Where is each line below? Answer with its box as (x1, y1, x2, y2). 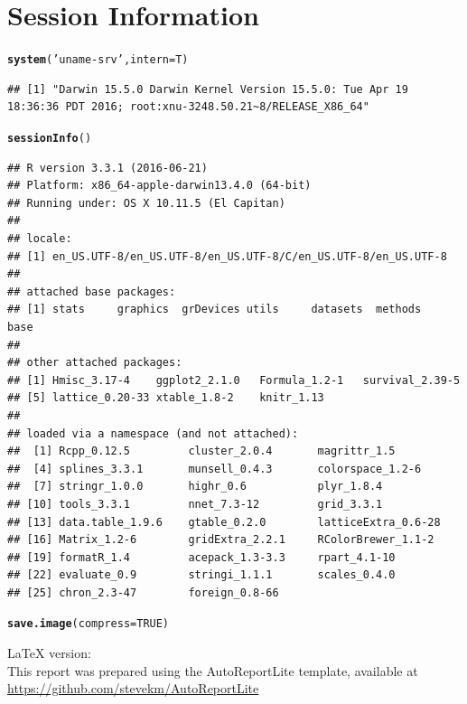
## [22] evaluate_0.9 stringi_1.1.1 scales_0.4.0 (7, 568, 396, 582)
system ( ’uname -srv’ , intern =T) (7, 53, 189, 67)
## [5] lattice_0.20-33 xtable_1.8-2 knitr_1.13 (7, 391, 324, 405)
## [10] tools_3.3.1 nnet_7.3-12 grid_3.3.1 (7, 497, 383, 511)
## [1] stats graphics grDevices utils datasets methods (7, 303, 422, 316)
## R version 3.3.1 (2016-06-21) (7, 161, 208, 174)
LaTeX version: (7, 643, 91, 662)
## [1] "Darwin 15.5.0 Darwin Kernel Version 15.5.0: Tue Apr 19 (7, 82, 408, 96)
